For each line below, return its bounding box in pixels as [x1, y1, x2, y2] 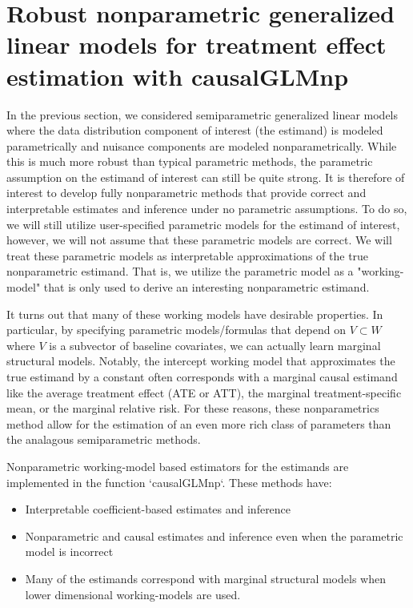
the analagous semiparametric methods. [6, 431, 201, 448]
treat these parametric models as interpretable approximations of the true [6, 247, 369, 264]
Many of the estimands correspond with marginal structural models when [25, 570, 386, 586]
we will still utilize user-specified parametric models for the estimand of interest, [6, 215, 400, 232]
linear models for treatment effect [6, 28, 387, 61]
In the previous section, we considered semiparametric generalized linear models [6, 106, 399, 123]
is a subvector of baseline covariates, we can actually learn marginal [49, 336, 381, 353]
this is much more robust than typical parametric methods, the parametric [6, 153, 373, 170]
